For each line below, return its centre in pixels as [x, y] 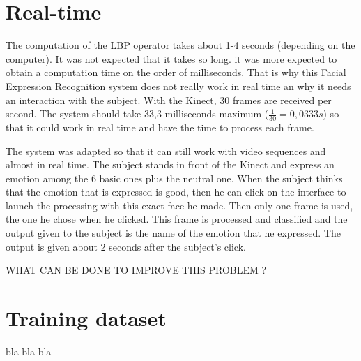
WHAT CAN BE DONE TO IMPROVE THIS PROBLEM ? [136, 270]
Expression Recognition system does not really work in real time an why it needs [178, 86]
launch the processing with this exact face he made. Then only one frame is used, [179, 205]
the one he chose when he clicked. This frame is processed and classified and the [177, 219]
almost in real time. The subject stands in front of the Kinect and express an [170, 164]
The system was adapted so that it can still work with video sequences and [166, 150]
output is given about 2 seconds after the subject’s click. [126, 246]
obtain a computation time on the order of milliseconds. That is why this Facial [176, 72]
